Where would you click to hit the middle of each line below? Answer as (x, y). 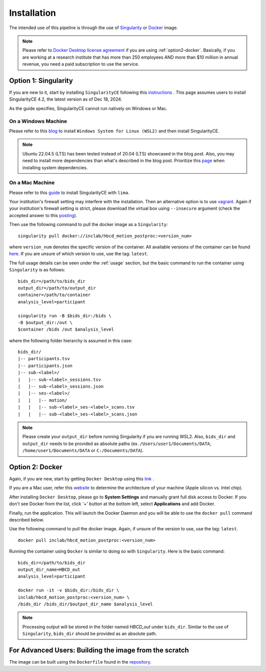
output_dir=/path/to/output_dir (57, 288)
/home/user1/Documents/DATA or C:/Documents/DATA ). (83, 450)
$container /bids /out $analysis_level (66, 330)
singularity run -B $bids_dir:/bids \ (65, 316)
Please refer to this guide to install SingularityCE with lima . (69, 192)
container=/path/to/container (54, 295)
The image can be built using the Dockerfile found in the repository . (80, 662)
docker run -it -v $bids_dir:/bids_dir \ (68, 590)
